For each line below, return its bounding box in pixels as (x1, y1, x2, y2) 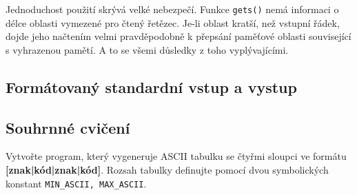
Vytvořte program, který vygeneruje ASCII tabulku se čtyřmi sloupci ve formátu (6, 149, 347, 163)
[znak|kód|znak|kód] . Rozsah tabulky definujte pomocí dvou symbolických (6, 163, 329, 177)
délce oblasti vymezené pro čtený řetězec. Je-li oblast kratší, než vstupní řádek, (6, 15, 340, 30)
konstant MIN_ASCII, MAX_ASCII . (6, 176, 147, 190)
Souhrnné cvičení (6, 116, 130, 138)
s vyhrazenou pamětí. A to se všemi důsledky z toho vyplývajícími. (6, 42, 289, 57)
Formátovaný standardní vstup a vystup (6, 76, 297, 97)
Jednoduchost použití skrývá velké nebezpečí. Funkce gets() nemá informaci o (6, 2, 339, 16)
